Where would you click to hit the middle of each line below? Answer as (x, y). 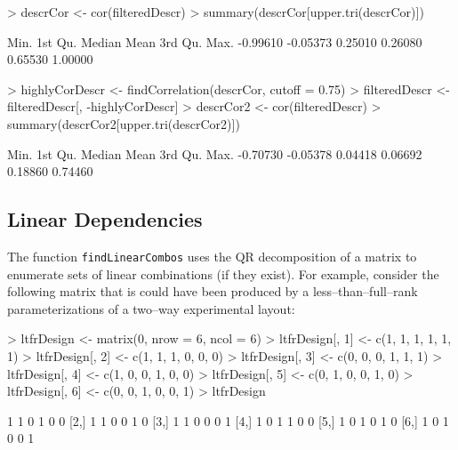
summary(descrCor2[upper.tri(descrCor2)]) (124, 123)
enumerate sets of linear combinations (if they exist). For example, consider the (223, 273)
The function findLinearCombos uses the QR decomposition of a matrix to (212, 256)
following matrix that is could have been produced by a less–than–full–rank (213, 291)
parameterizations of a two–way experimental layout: (151, 308)
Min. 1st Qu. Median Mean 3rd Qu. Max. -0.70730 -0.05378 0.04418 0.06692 (215, 153)
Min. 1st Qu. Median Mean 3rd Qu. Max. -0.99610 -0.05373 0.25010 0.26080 (215, 41)
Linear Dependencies (105, 219)
